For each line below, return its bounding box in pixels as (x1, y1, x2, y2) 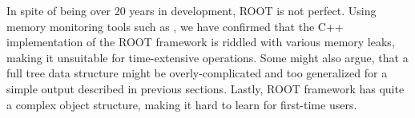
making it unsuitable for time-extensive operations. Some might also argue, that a (6, 49, 409, 65)
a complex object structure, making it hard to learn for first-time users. (6, 96, 357, 112)
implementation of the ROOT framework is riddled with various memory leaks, (6, 33, 395, 50)
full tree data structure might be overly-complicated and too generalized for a (6, 65, 388, 81)
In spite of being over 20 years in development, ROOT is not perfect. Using (6, 2, 377, 18)
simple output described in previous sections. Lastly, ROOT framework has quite (6, 80, 405, 96)
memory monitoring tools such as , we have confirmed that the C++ (6, 18, 344, 34)
